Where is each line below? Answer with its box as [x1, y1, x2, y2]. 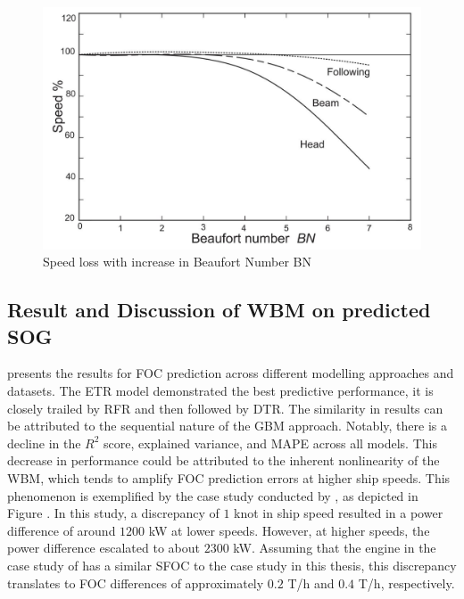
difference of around [7, 521, 116, 539]
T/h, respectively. [358, 573, 455, 592]
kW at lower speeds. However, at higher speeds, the [148, 521, 430, 539]
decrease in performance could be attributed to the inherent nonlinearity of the [7, 451, 440, 470]
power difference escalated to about [7, 538, 200, 557]
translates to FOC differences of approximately [7, 573, 264, 592]
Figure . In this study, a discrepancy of [7, 504, 220, 522]
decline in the [7, 433, 81, 452]
